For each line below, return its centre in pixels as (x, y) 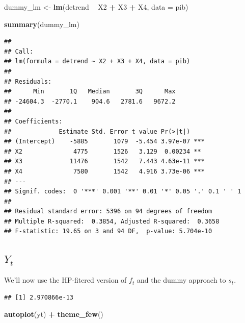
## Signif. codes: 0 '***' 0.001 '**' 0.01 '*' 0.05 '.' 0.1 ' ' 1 (123, 192)
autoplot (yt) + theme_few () (54, 314)
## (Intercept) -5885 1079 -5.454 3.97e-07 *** (104, 142)
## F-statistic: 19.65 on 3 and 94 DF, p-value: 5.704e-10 (108, 231)
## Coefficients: (33, 121)
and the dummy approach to (181, 280)
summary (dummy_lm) (42, 24)
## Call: (19, 51)
